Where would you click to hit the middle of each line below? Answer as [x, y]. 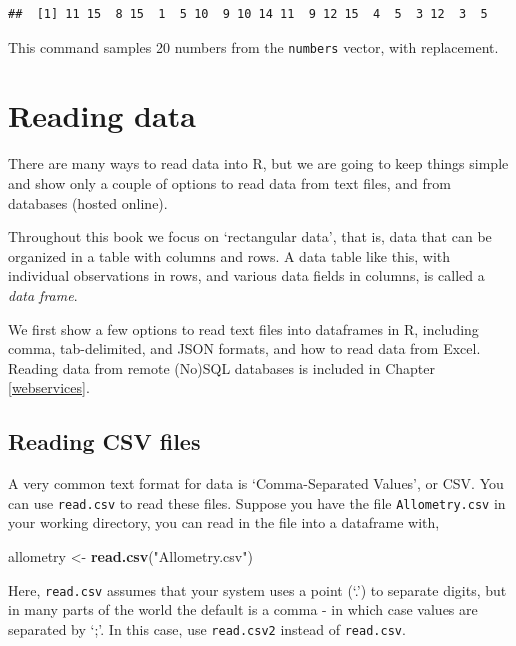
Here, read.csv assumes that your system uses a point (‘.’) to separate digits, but [257, 589]
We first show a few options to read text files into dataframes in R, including [243, 328]
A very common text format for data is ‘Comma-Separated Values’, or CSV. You [256, 483]
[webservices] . [49, 387]
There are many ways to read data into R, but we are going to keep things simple [258, 163]
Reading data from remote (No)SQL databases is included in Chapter [221, 367]
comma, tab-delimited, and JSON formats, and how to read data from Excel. [244, 348]
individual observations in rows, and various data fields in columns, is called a [246, 275]
